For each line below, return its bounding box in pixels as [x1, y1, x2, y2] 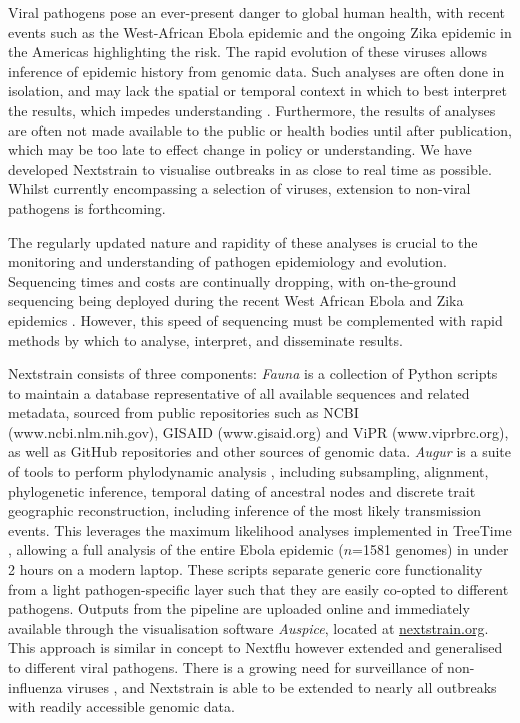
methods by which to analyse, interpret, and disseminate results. [8, 329, 403, 350]
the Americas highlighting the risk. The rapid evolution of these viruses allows [8, 41, 487, 62]
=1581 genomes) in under [352, 539, 509, 560]
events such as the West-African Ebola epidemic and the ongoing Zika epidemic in [8, 21, 512, 42]
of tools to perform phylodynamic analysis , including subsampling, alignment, [8, 461, 489, 482]
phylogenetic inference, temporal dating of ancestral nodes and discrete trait [8, 480, 476, 501]
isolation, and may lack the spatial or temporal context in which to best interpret [8, 80, 507, 101]
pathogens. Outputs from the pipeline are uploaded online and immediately [8, 598, 470, 619]
